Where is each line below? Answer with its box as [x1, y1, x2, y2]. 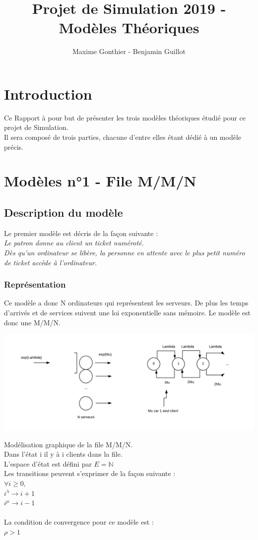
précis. [4, 141, 24, 152]
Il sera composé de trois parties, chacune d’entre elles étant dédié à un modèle [4, 132, 242, 142]
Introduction [4, 83, 92, 104]
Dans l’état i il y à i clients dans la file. [4, 449, 123, 459]
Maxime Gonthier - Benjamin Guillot [72, 46, 186, 57]
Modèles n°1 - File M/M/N [4, 171, 196, 191]
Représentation [4, 278, 66, 291]
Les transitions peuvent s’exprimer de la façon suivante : [4, 468, 176, 479]
